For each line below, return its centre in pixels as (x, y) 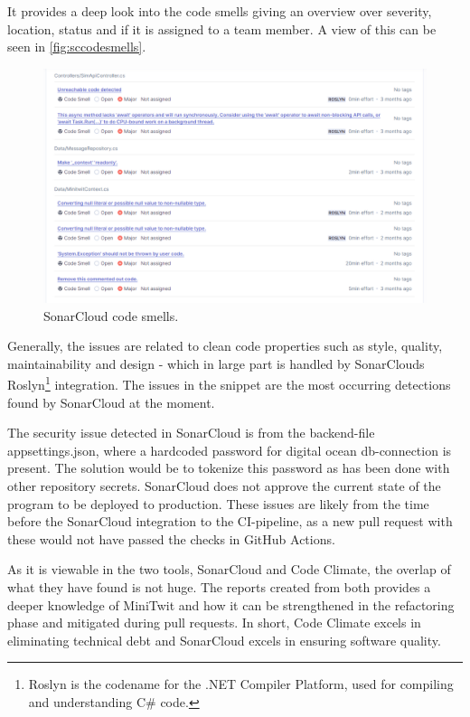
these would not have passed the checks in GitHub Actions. (171, 538)
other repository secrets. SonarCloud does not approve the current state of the (224, 485)
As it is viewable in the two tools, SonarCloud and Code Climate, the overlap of (229, 569)
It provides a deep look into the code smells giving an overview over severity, (220, 11)
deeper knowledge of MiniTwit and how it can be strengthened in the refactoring (231, 604)
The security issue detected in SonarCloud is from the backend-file (191, 433)
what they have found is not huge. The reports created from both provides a (219, 586)
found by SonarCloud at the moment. (111, 402)
